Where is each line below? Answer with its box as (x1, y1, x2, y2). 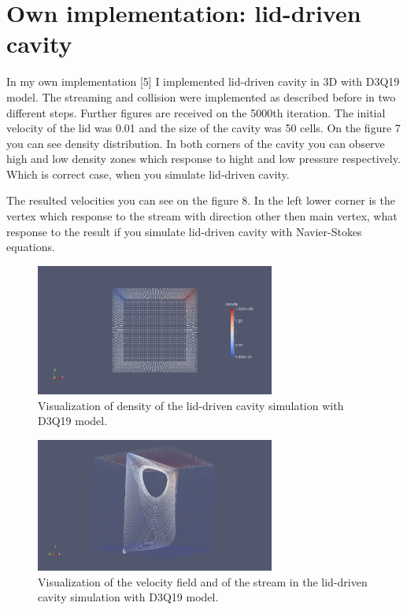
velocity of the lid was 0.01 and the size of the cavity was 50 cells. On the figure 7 (6, 120, 401, 136)
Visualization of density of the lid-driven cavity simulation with (38, 397, 344, 413)
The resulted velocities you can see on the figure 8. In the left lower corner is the (6, 192, 395, 209)
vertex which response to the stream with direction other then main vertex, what (6, 208, 398, 224)
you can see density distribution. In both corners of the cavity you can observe (6, 135, 385, 151)
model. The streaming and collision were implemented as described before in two (6, 88, 396, 105)
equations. (6, 238, 55, 255)
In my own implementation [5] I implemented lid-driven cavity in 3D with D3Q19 (6, 73, 400, 90)
